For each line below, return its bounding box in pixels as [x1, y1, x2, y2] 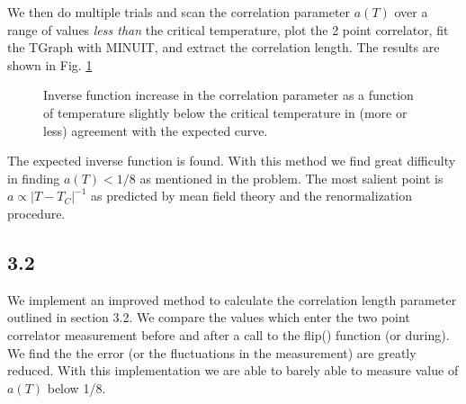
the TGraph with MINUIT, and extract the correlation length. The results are [7, 38, 440, 57]
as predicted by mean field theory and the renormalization [91, 186, 412, 205]
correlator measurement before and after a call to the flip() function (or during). [7, 325, 450, 344]
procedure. [7, 203, 66, 222]
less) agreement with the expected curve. [43, 121, 268, 139]
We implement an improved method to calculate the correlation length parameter [7, 290, 457, 309]
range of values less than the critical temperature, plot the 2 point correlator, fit [7, 20, 449, 39]
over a [394, 3, 428, 21]
